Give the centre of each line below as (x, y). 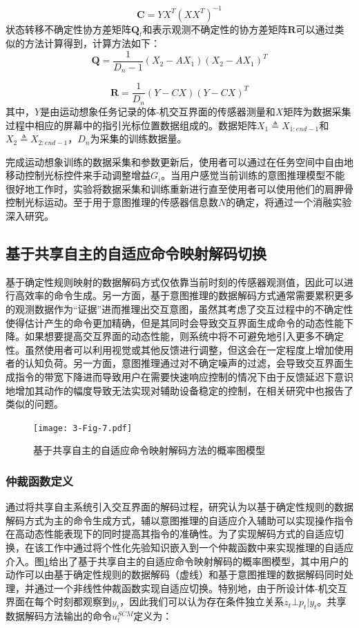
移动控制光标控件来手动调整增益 (78, 175)
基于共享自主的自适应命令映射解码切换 (136, 253)
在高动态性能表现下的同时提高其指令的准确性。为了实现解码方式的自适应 (170, 534)
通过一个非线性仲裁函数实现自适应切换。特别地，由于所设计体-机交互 (191, 588)
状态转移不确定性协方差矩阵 (68, 29)
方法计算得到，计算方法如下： (92, 43)
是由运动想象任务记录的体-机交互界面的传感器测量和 (158, 111)
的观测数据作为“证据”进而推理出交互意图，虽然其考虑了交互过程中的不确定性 (179, 309)
